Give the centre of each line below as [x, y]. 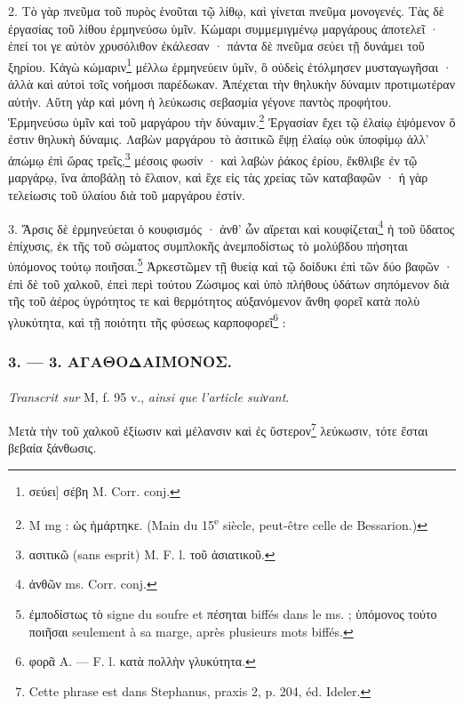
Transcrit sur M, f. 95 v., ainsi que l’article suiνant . [149, 397]
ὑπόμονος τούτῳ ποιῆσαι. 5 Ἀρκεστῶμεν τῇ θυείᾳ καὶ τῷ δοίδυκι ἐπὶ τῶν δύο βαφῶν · [231, 265]
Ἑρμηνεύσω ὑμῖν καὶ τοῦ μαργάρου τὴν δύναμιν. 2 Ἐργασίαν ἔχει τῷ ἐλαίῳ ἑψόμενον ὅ [232, 120]
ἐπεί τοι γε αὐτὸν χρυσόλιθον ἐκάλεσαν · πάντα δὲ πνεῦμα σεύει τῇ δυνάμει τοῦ [216, 46]
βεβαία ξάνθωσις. [52, 448]
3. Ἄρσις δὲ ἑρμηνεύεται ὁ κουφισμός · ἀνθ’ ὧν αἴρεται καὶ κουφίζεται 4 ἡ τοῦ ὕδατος [231, 227]
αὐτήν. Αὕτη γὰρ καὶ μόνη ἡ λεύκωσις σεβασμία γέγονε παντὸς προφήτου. [200, 101]
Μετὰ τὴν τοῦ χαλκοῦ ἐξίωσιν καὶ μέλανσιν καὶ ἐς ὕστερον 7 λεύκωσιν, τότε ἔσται [218, 429]
